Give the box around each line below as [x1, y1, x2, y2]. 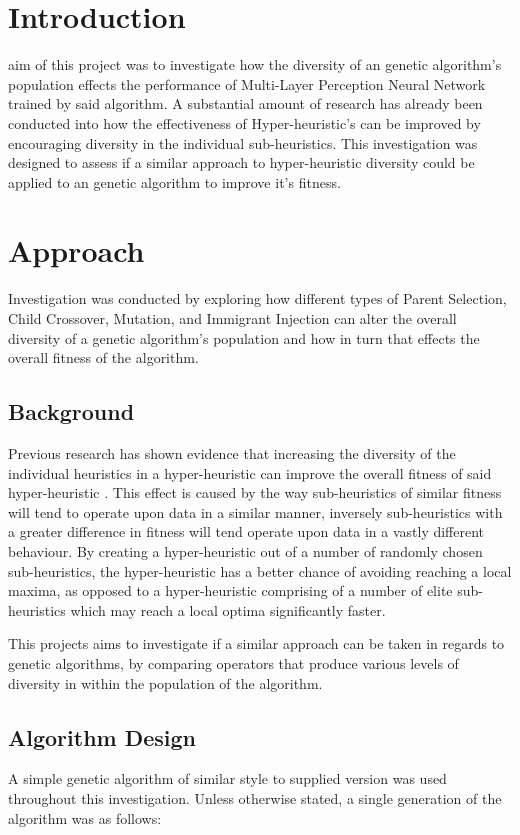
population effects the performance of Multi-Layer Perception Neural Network [8, 73, 486, 94]
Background [8, 396, 135, 427]
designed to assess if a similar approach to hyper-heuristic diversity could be [8, 152, 475, 173]
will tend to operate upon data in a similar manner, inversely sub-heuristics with [8, 501, 503, 522]
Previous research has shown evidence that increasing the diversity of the [8, 442, 456, 463]
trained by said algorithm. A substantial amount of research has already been [8, 93, 483, 114]
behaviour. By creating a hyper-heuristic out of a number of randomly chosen [8, 540, 483, 561]
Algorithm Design [8, 721, 197, 752]
